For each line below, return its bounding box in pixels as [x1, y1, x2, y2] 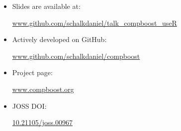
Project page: [12, 67, 53, 78]
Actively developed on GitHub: [12, 34, 107, 44]
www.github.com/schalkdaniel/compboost [12, 50, 140, 61]
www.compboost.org [12, 84, 74, 94]
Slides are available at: [12, 1, 81, 11]
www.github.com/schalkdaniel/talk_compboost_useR [12, 17, 177, 28]
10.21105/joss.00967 [12, 117, 73, 128]
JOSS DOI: [12, 100, 47, 111]
